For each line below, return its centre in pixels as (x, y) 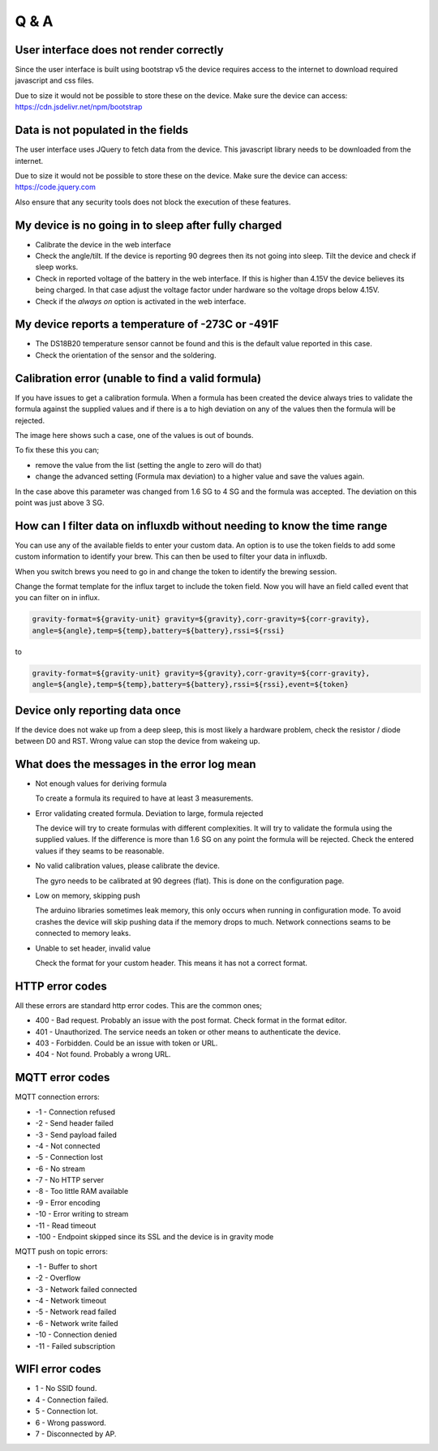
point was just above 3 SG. (60, 502)
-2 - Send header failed (74, 1123)
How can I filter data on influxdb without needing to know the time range (201, 526)
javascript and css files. (54, 80)
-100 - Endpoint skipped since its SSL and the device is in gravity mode (155, 1237)
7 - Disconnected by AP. (76, 1434)
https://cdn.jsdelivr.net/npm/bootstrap (79, 107)
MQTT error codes (62, 1078)
